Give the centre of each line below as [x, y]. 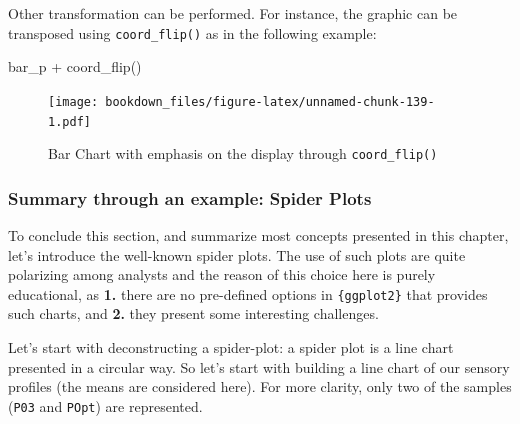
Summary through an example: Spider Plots [190, 197]
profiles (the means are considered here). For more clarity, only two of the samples [260, 386]
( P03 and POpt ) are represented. [105, 405]
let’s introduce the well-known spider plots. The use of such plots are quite [237, 254]
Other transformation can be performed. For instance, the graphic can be [233, 13]
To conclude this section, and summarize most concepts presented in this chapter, [258, 235]
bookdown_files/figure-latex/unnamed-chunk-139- [270, 101]
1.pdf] [69, 121]
